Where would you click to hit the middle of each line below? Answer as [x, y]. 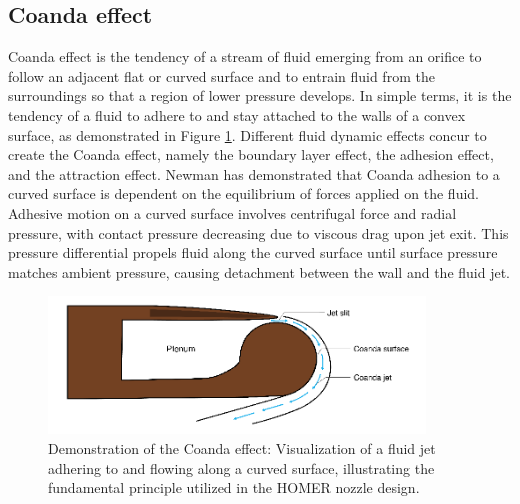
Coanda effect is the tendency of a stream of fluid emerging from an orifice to [245, 56]
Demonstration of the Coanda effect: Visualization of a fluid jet [242, 447]
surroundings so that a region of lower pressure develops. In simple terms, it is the [260, 95]
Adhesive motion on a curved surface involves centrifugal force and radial [232, 212]
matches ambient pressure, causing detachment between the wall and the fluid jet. [259, 271]
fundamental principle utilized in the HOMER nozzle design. [234, 487]
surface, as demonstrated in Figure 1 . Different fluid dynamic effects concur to [247, 134]
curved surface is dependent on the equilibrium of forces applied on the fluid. [243, 193]
